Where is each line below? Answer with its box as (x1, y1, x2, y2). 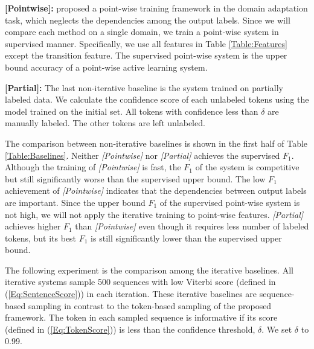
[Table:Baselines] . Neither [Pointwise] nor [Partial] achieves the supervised (5, 149, 280, 161)
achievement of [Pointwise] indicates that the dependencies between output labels (5, 184, 307, 197)
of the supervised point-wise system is (159, 196, 300, 208)
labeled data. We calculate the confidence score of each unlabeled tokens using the (5, 93, 309, 106)
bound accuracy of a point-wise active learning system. (5, 60, 208, 73)
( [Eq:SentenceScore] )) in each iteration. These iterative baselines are (5, 287, 257, 300)
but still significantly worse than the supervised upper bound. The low (5, 172, 266, 185)
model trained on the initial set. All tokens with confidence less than (5, 104, 258, 117)
